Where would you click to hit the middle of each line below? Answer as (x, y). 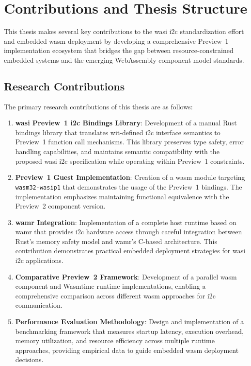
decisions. (29, 359)
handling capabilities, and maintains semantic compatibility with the (117, 151)
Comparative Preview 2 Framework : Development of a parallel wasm (126, 276)
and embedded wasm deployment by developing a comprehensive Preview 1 (116, 41)
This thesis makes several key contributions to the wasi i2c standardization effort (124, 31)
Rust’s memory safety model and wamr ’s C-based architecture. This (116, 241)
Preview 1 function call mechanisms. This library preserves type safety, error (129, 142)
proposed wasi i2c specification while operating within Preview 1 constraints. (130, 161)
